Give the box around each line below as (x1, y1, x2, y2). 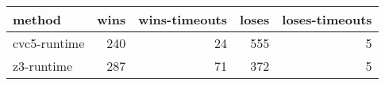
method (13, 10, 62, 28)
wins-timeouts (138, 10, 228, 28)
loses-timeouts (282, 10, 372, 28)
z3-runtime (13, 57, 73, 75)
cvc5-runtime (13, 34, 85, 52)
